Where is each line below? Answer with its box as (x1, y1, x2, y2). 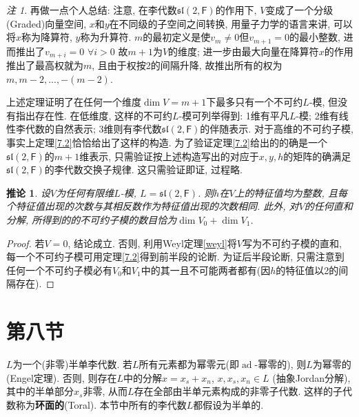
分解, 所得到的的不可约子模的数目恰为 (6, 213, 177, 227)
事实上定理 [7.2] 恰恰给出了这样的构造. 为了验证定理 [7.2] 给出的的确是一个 (6, 135, 327, 150)
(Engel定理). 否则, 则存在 (6, 370, 117, 385)
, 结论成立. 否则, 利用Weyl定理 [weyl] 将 (68, 235, 237, 250)
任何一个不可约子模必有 (6, 262, 112, 277)
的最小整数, (289, 30, 340, 44)
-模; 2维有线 (296, 108, 349, 122)
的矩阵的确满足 (283, 148, 351, 163)
